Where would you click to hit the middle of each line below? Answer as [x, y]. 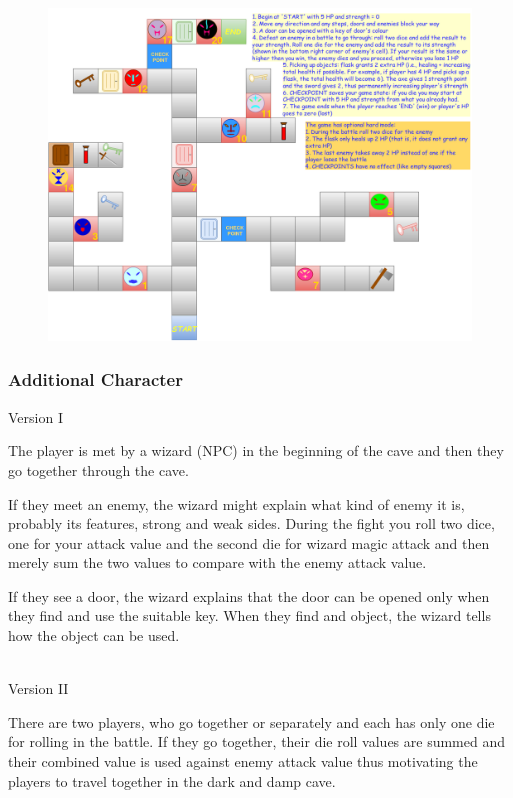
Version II [38, 688]
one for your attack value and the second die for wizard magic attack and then [249, 542]
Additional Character [95, 379]
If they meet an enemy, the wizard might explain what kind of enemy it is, [236, 503]
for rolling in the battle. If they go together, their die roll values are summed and [257, 741]
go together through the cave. [98, 469]
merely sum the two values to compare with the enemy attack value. [217, 562]
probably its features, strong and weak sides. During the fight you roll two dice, [251, 523]
